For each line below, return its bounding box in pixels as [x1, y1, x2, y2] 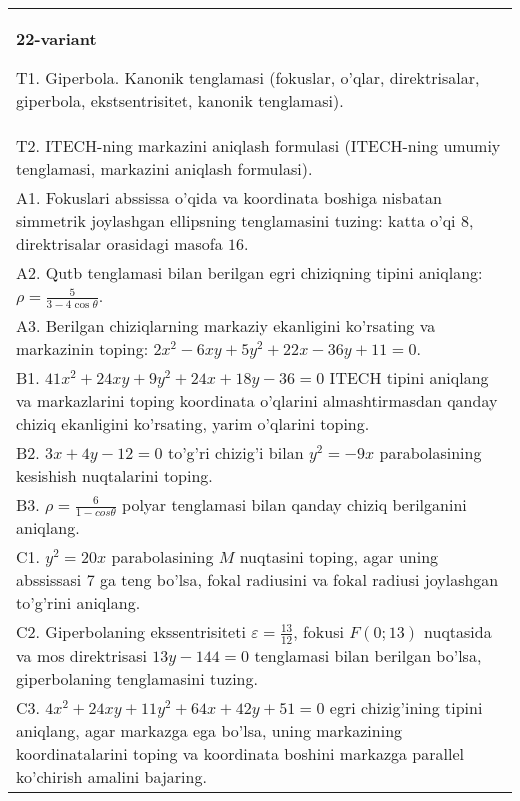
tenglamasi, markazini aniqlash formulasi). [16, 157, 313, 180]
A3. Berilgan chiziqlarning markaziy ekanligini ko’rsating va [16, 313, 436, 337]
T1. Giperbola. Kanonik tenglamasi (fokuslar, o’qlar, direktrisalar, [16, 66, 480, 89]
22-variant [16, 27, 97, 50]
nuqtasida [424, 620, 492, 644]
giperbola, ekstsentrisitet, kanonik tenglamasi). [16, 89, 344, 112]
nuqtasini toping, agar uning [239, 545, 439, 569]
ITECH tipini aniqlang [329, 365, 489, 389]
